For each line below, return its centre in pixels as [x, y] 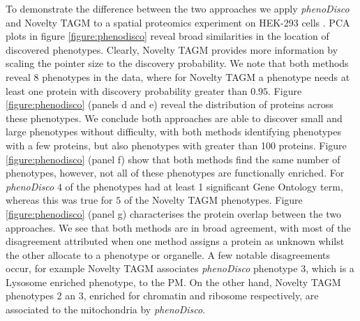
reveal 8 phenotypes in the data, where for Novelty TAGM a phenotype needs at [178, 76]
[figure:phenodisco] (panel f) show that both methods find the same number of [173, 159]
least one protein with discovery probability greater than [127, 90]
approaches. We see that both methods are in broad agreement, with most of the [178, 227]
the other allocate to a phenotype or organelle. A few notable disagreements [168, 254]
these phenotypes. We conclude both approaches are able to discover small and [174, 118]
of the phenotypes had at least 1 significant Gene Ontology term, [204, 186]
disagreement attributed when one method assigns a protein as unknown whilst [175, 241]
